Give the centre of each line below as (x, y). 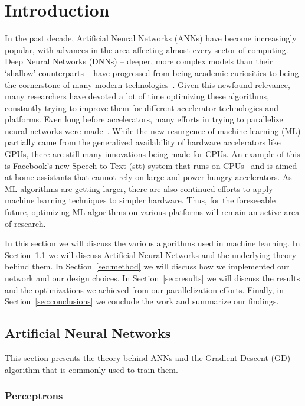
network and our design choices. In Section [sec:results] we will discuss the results (152, 278)
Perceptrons (34, 396)
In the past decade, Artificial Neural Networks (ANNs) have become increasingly (151, 38)
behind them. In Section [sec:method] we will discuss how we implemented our (147, 266)
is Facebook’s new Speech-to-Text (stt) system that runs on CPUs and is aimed (151, 165)
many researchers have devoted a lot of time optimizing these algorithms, (137, 96)
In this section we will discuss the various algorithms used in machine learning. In (152, 243)
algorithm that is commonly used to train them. (91, 369)
